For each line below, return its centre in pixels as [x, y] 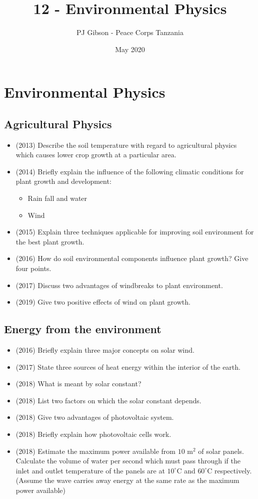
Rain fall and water [57, 198]
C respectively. [229, 470]
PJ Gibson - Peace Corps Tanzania [130, 32]
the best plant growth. [50, 241]
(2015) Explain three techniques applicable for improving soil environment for [135, 232]
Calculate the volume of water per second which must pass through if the [128, 461]
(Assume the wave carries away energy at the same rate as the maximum [127, 480]
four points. [33, 268]
